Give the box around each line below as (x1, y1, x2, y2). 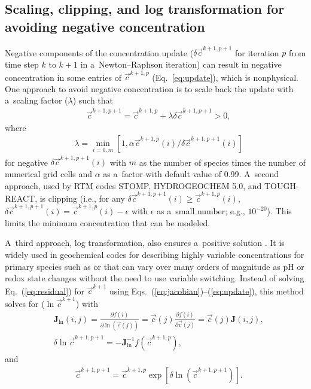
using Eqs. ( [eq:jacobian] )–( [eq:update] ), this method (109, 284, 304, 297)
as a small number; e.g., (157, 205, 245, 217)
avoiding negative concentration (5, 17, 205, 35)
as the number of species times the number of (139, 156, 306, 168)
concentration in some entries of (5, 71, 122, 83)
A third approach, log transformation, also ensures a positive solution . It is (5, 236, 285, 249)
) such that (72, 94, 114, 107)
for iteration (234, 46, 279, 59)
